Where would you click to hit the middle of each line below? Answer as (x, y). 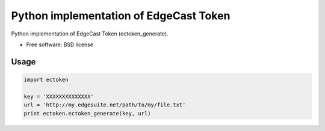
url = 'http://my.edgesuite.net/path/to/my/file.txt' (105, 105)
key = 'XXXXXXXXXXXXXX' (59, 96)
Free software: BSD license (60, 44)
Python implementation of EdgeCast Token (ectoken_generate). (90, 34)
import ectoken (46, 79)
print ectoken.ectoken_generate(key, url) (87, 113)
